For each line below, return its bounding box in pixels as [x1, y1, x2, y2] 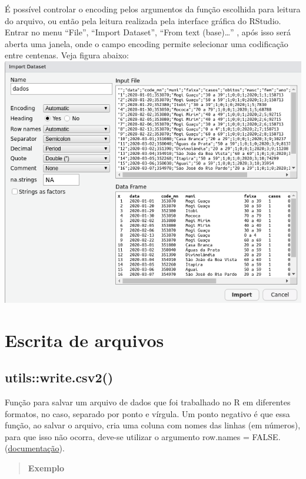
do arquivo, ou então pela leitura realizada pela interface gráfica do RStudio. [5, 14, 281, 27]
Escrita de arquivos [5, 328, 164, 352]
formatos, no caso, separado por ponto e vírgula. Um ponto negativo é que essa [5, 407, 290, 419]
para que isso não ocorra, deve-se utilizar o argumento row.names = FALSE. [5, 430, 281, 442]
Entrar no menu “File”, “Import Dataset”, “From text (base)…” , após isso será [5, 26, 291, 38]
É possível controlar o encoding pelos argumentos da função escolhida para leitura [5, 3, 301, 15]
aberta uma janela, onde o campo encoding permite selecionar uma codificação [5, 37, 288, 49]
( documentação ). [5, 442, 65, 454]
